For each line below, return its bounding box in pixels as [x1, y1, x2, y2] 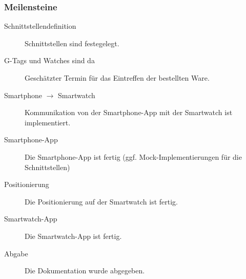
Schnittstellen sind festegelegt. [25, 38, 119, 48]
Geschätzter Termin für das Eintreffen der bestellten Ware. [25, 72, 210, 83]
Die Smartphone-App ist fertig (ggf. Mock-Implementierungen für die [25, 151, 242, 162]
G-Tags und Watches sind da [4, 55, 95, 66]
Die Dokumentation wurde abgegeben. [25, 265, 145, 276]
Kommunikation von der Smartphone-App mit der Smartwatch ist [25, 107, 233, 118]
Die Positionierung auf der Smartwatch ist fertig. [25, 196, 178, 207]
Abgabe [4, 248, 28, 258]
